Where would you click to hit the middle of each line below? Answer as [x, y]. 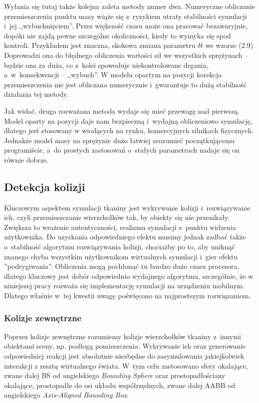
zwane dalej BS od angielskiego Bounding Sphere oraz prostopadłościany [115, 375]
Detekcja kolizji [45, 186]
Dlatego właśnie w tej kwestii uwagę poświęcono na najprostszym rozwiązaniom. [128, 296]
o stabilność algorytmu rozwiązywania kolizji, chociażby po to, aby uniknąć [120, 247]
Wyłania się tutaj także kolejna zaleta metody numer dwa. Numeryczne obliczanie [130, 6]
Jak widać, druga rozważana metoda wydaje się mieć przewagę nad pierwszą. [122, 110]
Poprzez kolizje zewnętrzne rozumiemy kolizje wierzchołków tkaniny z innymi [123, 336]
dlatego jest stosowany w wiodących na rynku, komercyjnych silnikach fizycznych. [129, 130]
